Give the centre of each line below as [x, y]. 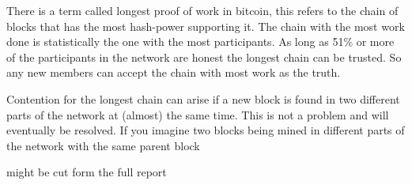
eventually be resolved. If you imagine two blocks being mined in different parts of [206, 130]
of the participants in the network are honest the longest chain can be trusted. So [204, 57]
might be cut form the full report [87, 172]
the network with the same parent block [103, 145]
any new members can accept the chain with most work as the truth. [174, 72]
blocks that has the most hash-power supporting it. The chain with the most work [206, 26]
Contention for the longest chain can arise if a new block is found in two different [203, 98]
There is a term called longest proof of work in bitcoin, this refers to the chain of [202, 10]
